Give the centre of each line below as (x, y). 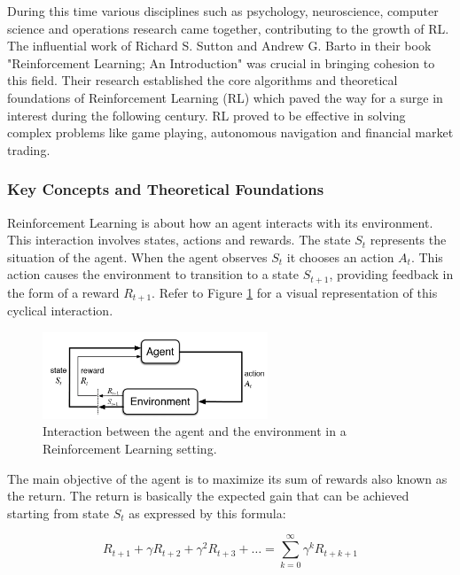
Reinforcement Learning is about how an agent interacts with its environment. (220, 222)
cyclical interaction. (60, 311)
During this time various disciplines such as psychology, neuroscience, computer (223, 11)
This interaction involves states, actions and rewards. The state (179, 240)
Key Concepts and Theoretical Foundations (166, 189)
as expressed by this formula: (207, 513)
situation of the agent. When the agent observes (137, 256)
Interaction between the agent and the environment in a (195, 431)
